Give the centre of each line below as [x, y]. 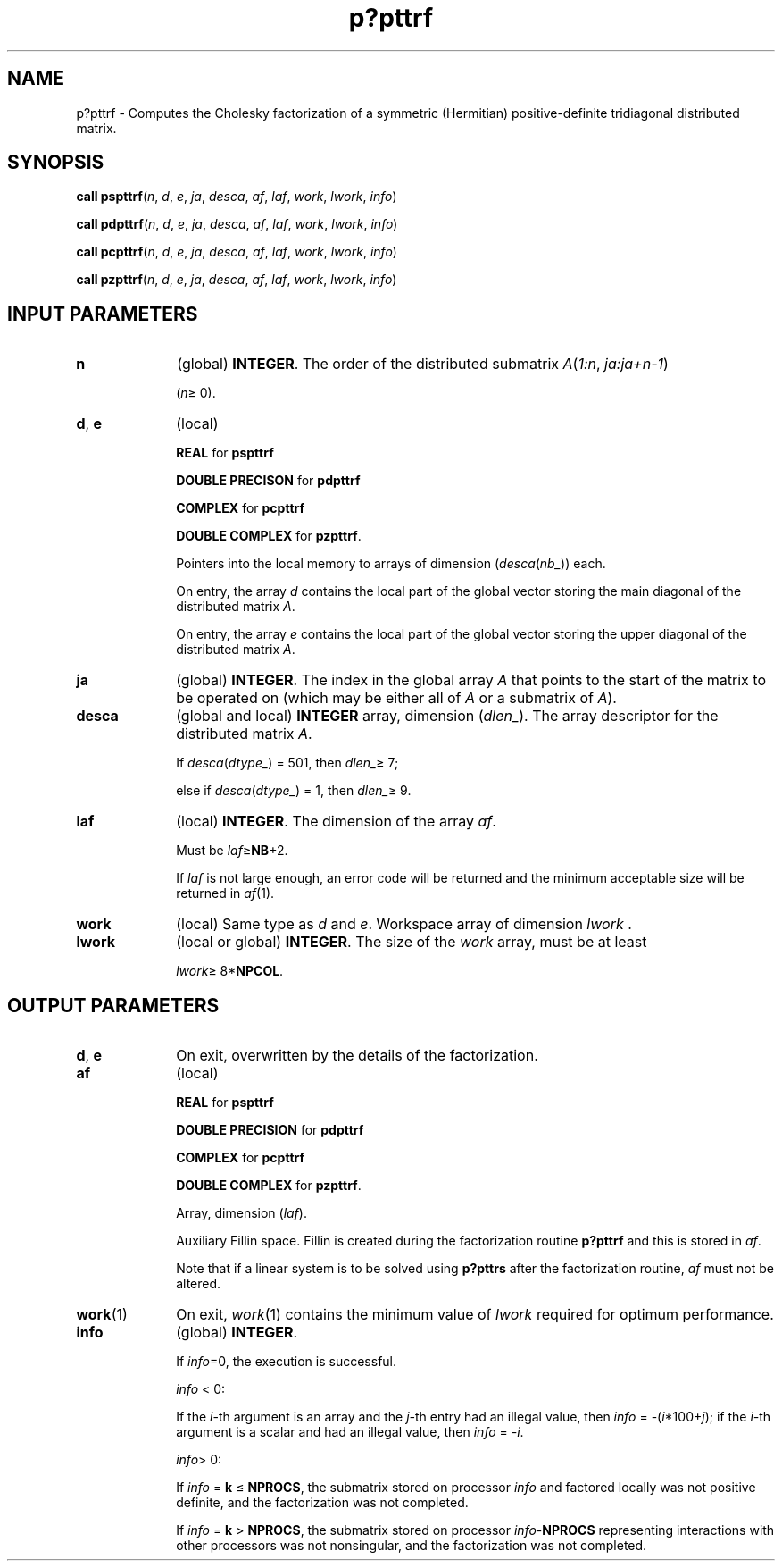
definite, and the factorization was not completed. [322, 1503]
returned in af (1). [225, 893]
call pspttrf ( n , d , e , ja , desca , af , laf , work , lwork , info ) [237, 197]
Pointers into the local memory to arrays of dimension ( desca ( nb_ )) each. [391, 564]
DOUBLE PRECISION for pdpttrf [270, 1130]
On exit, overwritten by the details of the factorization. [357, 1056]
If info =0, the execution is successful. [287, 1362]
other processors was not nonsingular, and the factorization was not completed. [412, 1546]
